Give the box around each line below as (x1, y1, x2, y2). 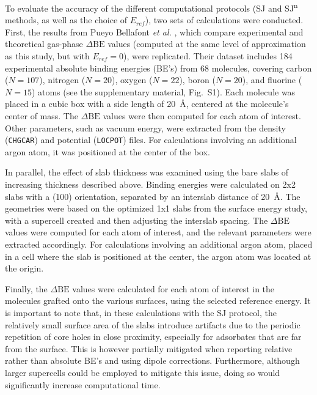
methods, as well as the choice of (5, 13, 128, 26)
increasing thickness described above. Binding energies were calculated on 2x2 (5, 178, 296, 191)
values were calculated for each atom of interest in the (72, 282, 275, 295)
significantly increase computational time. (5, 378, 161, 391)
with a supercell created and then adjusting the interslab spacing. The (5, 213, 268, 226)
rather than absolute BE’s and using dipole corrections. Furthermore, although (5, 354, 300, 367)
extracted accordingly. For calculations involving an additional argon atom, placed (5, 238, 313, 250)
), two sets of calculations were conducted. (145, 13, 304, 26)
